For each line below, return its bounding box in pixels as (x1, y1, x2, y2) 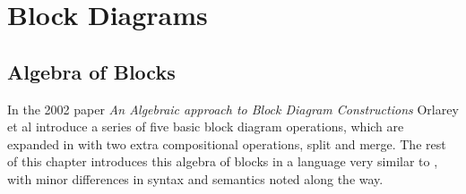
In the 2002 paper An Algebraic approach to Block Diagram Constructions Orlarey (7, 99, 459, 118)
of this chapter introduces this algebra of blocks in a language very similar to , (7, 152, 438, 171)
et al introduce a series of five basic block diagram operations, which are (7, 117, 404, 136)
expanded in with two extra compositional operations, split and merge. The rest (7, 134, 446, 153)
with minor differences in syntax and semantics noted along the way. (7, 169, 384, 188)
